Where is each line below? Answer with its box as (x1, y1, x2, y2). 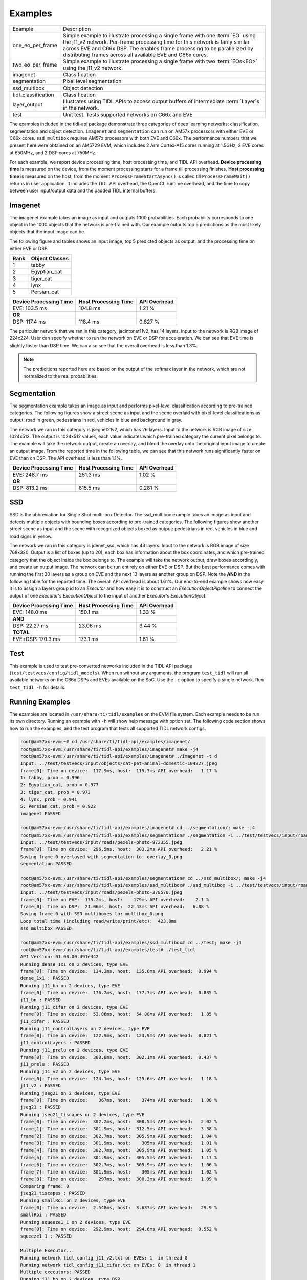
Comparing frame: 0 (20, 1183, 69, 1189)
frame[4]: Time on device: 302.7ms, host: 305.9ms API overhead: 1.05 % (20, 1147, 217, 1153)
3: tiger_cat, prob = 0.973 (20, 789, 91, 795)
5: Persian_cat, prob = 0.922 (20, 803, 96, 809)
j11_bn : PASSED (20, 997, 61, 1003)
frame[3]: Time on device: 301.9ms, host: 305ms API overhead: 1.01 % (20, 1140, 217, 1146)
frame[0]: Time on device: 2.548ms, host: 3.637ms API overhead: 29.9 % (20, 1205, 217, 1210)
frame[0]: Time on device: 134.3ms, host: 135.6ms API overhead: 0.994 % (20, 968, 217, 974)
